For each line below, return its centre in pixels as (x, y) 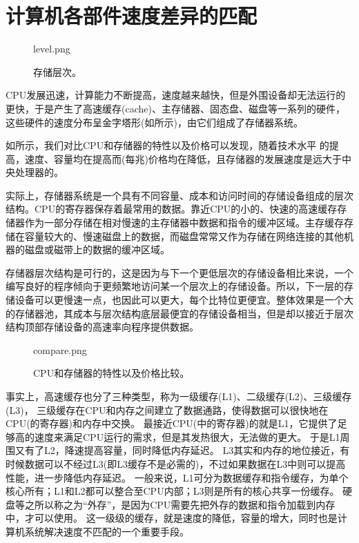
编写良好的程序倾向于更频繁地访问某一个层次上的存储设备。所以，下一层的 (175, 286)
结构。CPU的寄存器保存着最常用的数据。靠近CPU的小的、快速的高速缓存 (172, 209)
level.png (52, 49)
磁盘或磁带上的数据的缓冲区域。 (97, 249)
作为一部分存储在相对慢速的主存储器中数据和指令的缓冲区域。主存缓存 (184, 223)
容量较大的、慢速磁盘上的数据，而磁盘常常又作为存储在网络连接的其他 (184, 236)
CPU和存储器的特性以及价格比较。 (111, 373)
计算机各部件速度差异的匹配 (132, 16)
